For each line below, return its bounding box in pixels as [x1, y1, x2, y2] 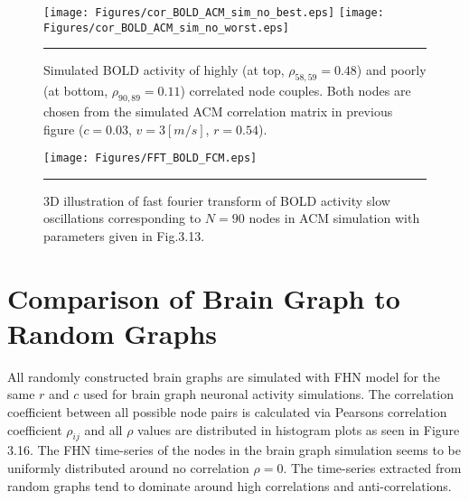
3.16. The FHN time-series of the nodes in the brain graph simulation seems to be [7, 441, 462, 459]
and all [84, 420, 123, 439]
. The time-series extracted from [283, 459, 462, 478]
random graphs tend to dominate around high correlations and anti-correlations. [7, 476, 452, 495]
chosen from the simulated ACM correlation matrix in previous [43, 101, 393, 120]
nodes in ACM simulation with [249, 209, 420, 227]
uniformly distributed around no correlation [7, 459, 249, 478]
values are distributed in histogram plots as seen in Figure [137, 420, 460, 439]
